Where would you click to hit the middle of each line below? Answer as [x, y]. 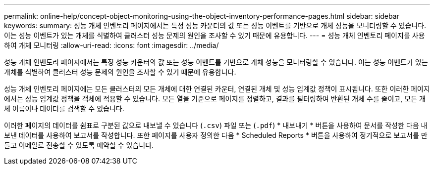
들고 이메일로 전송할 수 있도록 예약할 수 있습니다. [79, 145]
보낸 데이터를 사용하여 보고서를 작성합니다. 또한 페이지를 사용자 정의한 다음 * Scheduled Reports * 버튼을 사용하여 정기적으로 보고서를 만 [216, 135]
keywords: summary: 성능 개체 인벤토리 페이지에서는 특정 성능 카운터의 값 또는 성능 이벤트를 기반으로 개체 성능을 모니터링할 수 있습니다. [215, 25]
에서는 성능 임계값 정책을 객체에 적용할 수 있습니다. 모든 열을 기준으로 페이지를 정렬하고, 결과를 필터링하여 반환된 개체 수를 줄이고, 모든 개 [215, 99]
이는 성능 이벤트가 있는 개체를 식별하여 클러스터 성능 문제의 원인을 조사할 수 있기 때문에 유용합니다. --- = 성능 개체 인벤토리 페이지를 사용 [215, 35]
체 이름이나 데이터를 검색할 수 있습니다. [64, 108]
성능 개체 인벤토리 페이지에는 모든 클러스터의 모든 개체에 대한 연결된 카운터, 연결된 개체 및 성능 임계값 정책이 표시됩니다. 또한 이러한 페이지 [217, 89]
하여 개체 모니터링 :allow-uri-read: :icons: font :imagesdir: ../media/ [111, 45]
